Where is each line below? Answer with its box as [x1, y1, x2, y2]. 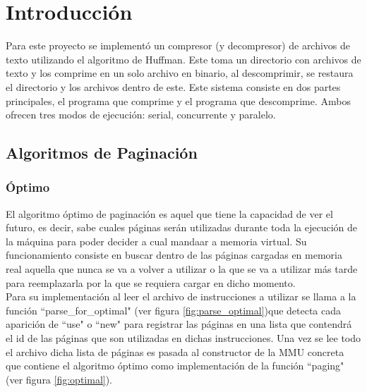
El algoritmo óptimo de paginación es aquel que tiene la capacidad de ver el [6, 206, 333, 221]
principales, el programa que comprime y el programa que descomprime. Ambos [6, 93, 351, 108]
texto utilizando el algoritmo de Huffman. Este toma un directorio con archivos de [6, 51, 361, 66]
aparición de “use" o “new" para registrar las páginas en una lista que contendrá [6, 317, 352, 331]
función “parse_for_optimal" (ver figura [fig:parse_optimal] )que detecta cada [6, 302, 342, 317]
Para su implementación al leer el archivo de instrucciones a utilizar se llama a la [6, 289, 356, 304]
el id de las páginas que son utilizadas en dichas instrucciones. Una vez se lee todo [6, 331, 361, 345]
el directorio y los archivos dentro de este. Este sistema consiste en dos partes [6, 79, 341, 94]
